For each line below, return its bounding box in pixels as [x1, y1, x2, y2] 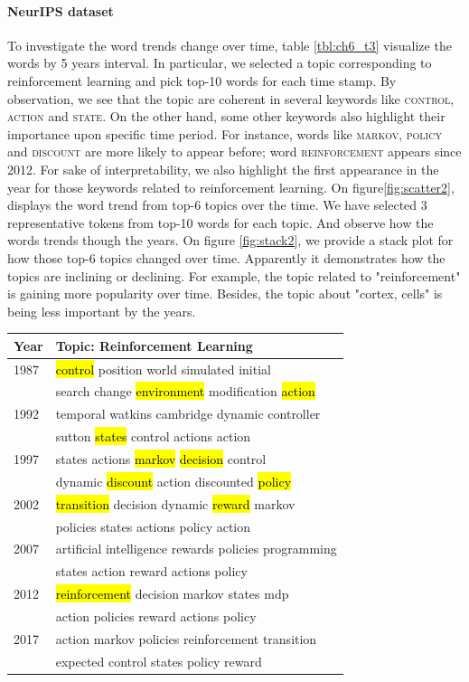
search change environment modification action [55, 382, 315, 401]
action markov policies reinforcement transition [55, 629, 317, 648]
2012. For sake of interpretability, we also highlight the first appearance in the [7, 159, 439, 178]
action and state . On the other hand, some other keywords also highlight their [7, 107, 446, 126]
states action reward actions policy [55, 562, 248, 581]
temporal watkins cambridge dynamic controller [55, 404, 321, 423]
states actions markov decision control [55, 450, 267, 469]
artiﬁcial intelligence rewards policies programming [55, 539, 337, 558]
